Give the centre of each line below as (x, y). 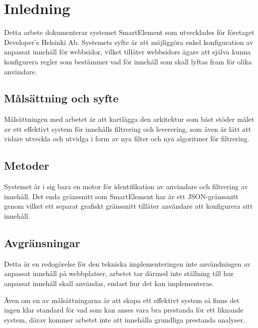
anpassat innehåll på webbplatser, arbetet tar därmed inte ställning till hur (119, 273)
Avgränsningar (42, 243)
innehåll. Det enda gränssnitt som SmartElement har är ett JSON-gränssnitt (121, 196)
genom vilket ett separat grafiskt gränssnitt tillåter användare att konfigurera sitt (129, 206)
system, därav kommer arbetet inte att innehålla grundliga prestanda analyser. (125, 319)
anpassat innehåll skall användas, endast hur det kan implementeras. (109, 283)
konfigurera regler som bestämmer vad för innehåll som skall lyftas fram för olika (128, 61)
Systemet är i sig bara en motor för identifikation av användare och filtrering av (126, 186)
